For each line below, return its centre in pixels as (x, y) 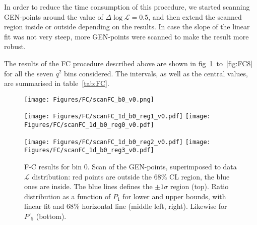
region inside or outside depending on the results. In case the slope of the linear (127, 27)
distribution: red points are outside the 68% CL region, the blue (131, 176)
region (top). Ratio (199, 186)
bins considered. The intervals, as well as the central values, (156, 73)
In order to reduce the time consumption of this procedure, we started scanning (127, 7)
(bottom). (51, 216)
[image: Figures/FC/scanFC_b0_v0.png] (89, 99)
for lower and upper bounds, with (174, 196)
